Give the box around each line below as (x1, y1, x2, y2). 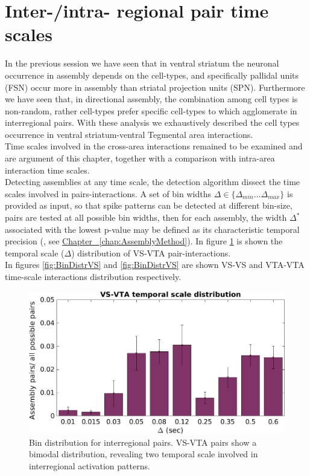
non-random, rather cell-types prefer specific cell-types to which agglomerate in (5, 104, 297, 117)
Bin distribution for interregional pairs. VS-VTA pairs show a (29, 435, 257, 448)
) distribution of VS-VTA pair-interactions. (71, 246, 231, 259)
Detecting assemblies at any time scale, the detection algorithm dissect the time (5, 175, 300, 188)
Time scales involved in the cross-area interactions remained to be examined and (5, 140, 303, 152)
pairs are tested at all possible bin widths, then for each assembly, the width (5, 211, 287, 224)
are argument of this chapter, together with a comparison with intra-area (5, 152, 275, 165)
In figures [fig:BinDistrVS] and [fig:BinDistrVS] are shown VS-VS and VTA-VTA (5, 258, 305, 271)
